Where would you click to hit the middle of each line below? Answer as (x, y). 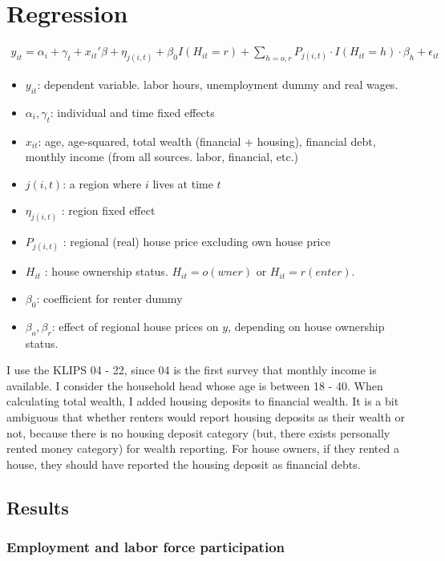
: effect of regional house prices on (135, 326)
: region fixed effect (108, 210)
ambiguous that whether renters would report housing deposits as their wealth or (206, 417)
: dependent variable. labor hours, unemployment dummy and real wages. (218, 85)
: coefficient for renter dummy (109, 299)
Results (38, 507)
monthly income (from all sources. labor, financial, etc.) (162, 157)
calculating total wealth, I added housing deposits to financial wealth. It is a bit (203, 401)
